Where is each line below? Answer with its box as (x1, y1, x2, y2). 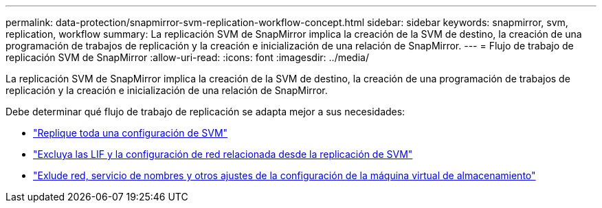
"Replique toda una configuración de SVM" (33, 127, 228, 139)
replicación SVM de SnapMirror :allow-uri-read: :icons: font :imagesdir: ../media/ (5, 51, 369, 63)
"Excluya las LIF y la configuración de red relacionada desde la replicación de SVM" (33, 148, 413, 160)
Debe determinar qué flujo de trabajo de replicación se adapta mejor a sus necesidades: (5, 106, 405, 117)
